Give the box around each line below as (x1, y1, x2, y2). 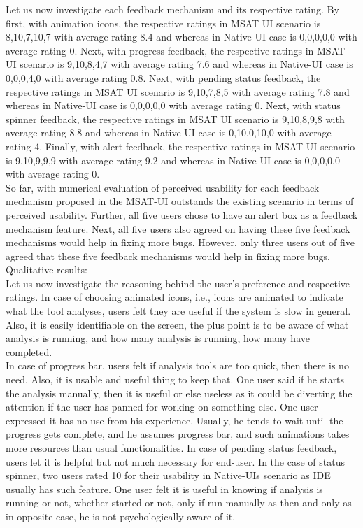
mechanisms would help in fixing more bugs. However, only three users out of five (6, 235, 355, 250)
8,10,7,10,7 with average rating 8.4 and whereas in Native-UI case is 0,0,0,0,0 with (6, 29, 357, 44)
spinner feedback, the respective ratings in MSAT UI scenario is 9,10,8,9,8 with (6, 111, 345, 126)
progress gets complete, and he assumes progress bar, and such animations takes (6, 427, 350, 441)
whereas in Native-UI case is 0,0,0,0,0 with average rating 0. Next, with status (6, 98, 341, 113)
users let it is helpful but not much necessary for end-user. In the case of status (6, 454, 345, 469)
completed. (6, 344, 52, 359)
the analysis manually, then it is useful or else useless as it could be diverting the (6, 385, 353, 400)
